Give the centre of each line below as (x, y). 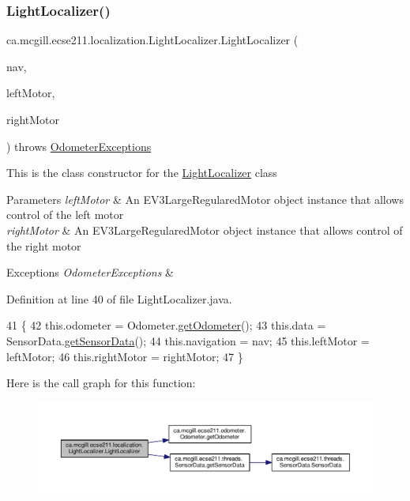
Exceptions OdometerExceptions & (90, 272)
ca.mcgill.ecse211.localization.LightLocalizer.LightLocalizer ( (152, 40)
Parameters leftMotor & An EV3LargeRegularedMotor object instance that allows (205, 199)
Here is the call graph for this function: (101, 383)
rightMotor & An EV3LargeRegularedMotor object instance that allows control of (205, 230)
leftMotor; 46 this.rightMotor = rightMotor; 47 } (125, 356)
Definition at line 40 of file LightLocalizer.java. (119, 298)
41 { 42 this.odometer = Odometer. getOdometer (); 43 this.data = (166, 325)
